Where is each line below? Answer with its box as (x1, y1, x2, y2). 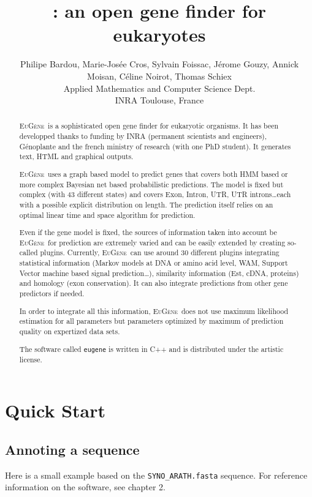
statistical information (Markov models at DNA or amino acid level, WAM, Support (19, 258, 288, 268)
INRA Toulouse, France (115, 94, 204, 106)
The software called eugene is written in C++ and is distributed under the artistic (19, 343, 284, 354)
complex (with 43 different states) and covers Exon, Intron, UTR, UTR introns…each (19, 189, 291, 200)
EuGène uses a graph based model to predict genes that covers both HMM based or (19, 169, 288, 179)
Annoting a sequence (5, 439, 140, 458)
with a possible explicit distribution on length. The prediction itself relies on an (19, 199, 273, 209)
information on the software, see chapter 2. (5, 480, 166, 493)
